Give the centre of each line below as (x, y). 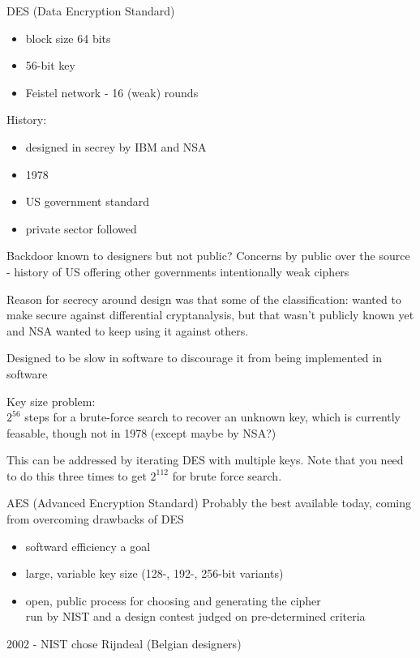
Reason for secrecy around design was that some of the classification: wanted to (204, 299)
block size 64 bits (68, 38)
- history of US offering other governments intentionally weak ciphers (178, 271)
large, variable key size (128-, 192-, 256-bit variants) (154, 573)
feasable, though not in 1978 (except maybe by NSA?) (141, 432)
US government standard (88, 201)
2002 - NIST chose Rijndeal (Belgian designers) (124, 644)
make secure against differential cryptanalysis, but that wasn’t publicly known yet (210, 315)
